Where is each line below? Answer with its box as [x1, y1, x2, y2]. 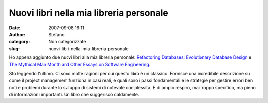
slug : [9, 45, 20, 51]
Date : [9, 25, 21, 31]
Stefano [48, 31, 65, 37]
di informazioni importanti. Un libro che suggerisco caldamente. [9, 92, 139, 98]
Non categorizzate [48, 39, 86, 45]
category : [9, 39, 30, 45]
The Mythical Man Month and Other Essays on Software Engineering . [9, 61, 151, 67]
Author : [9, 31, 26, 37]
